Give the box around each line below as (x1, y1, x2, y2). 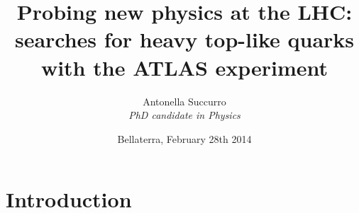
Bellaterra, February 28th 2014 (117, 131, 252, 146)
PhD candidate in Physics (128, 108, 241, 122)
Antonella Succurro (143, 93, 226, 108)
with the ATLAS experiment (40, 52, 328, 81)
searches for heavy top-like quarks (14, 25, 355, 54)
